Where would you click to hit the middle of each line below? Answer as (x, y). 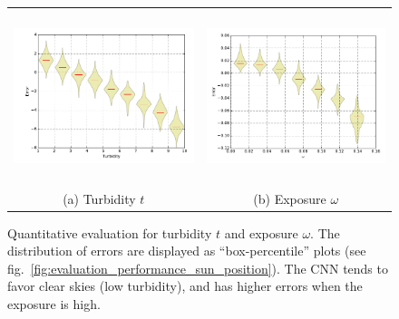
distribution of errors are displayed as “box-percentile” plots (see (187, 251)
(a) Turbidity (99, 198)
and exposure (261, 232)
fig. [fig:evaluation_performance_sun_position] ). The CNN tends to (198, 268)
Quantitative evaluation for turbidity (110, 232)
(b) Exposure (290, 198)
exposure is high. (54, 304)
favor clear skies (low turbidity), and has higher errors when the (185, 286)
